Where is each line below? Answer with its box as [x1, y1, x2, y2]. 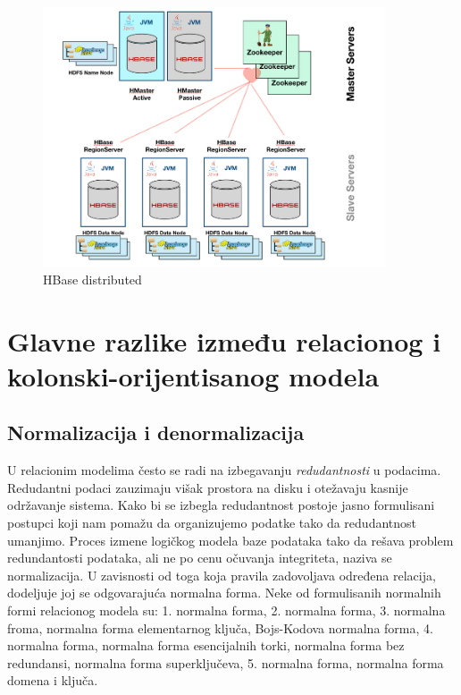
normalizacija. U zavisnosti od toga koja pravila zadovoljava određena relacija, [7, 565, 436, 584]
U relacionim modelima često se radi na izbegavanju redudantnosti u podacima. [7, 461, 441, 479]
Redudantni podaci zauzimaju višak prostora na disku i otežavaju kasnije [7, 478, 408, 496]
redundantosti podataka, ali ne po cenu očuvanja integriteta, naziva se [7, 548, 392, 567]
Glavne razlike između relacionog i [7, 322, 441, 359]
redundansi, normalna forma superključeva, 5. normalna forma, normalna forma [7, 653, 444, 672]
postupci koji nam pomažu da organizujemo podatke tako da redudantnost [7, 513, 417, 532]
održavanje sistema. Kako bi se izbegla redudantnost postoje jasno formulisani [7, 496, 435, 514]
